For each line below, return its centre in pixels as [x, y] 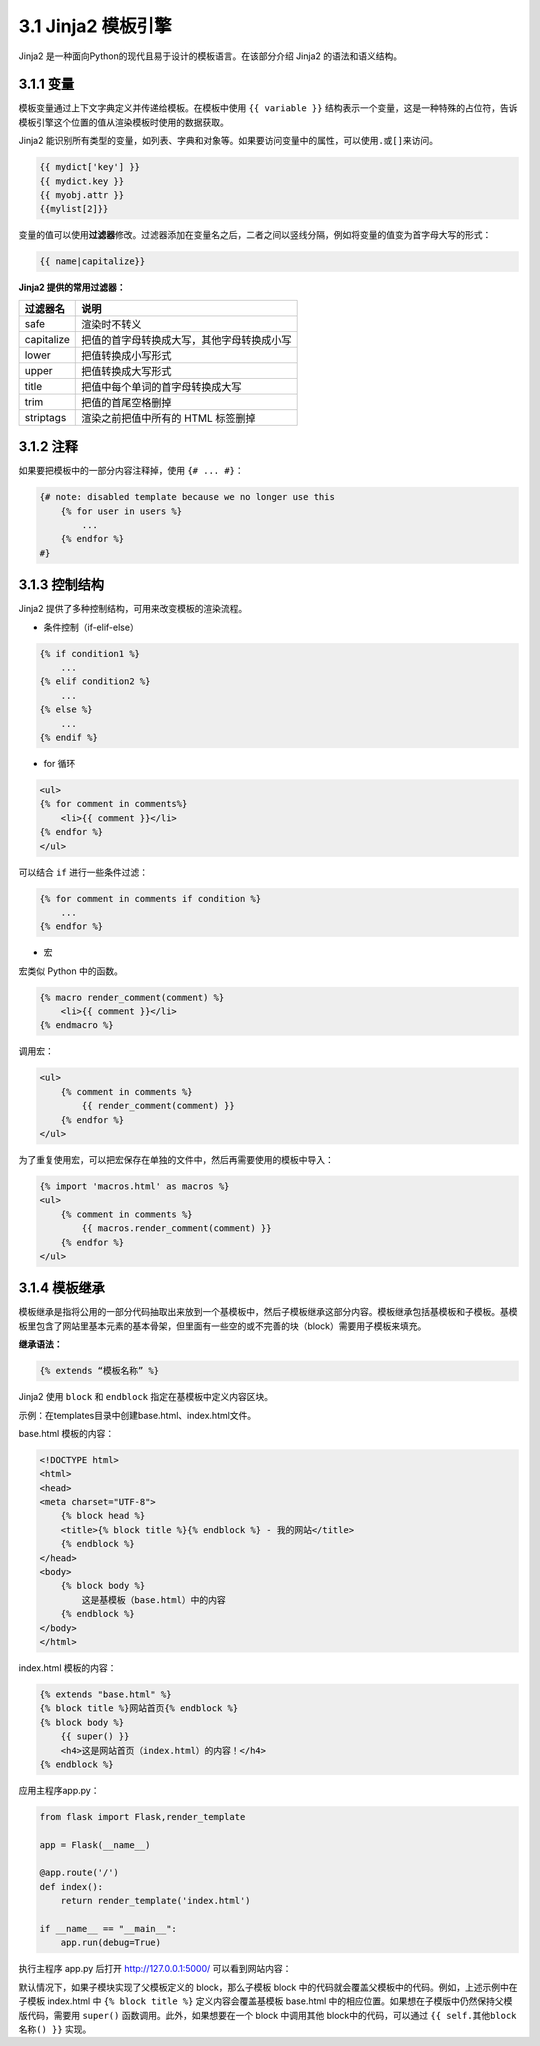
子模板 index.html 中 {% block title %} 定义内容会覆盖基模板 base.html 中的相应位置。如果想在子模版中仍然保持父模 [265, 2001]
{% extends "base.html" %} [105, 1694]
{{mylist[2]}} [74, 209]
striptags [45, 417]
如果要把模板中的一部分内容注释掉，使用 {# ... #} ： [131, 471]
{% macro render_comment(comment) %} [132, 997]
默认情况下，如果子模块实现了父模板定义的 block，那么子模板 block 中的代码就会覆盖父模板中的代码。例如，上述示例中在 [268, 1987]
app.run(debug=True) [111, 1943]
